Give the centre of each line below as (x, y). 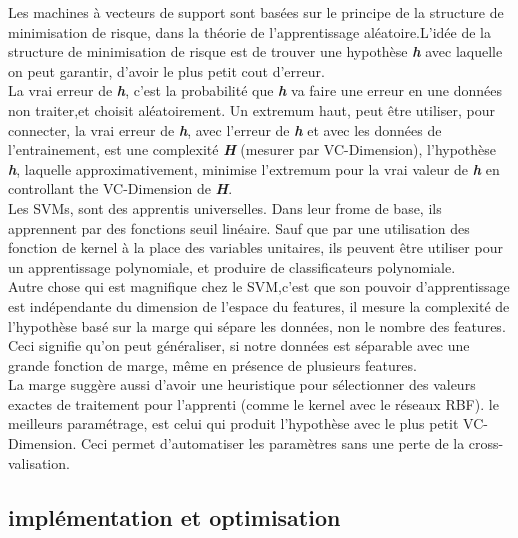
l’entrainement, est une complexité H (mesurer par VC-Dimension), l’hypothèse (252, 149)
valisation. (39, 462)
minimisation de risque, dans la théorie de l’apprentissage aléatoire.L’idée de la (249, 31)
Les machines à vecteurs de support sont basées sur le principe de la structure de (256, 12)
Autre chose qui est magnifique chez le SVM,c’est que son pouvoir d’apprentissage (259, 286)
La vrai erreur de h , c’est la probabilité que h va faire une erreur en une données (255, 90)
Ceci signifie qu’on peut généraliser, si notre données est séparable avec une (239, 345)
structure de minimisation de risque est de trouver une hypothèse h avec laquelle (255, 51)
